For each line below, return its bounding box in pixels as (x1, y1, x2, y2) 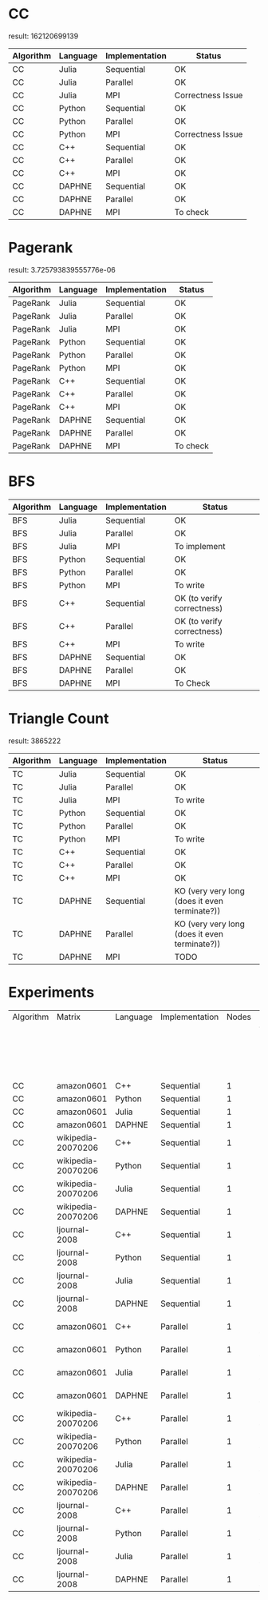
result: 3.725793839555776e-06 (8, 265, 116, 274)
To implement (174, 540, 226, 551)
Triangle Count (8, 710, 109, 727)
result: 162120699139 (8, 31, 79, 41)
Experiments (8, 983, 95, 1001)
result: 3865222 (8, 736, 61, 746)
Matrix (57, 1011, 81, 1022)
